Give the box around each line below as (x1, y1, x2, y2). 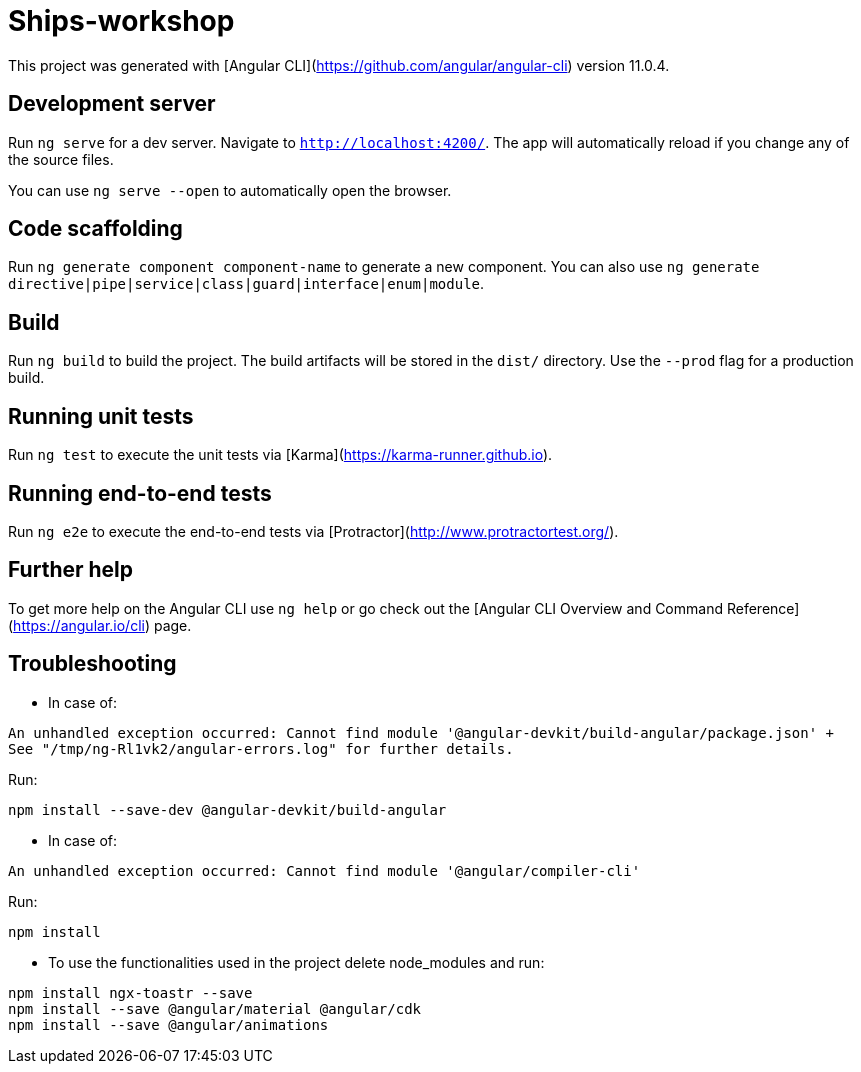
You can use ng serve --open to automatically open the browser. (8, 181, 452, 199)
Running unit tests (8, 403, 194, 429)
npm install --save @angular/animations (8, 1016, 329, 1033)
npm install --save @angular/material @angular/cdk (8, 1000, 422, 1017)
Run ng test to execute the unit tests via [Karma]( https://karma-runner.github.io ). (8, 446, 553, 464)
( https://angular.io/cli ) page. (8, 616, 192, 634)
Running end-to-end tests (8, 480, 272, 506)
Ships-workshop (8, 4, 235, 38)
